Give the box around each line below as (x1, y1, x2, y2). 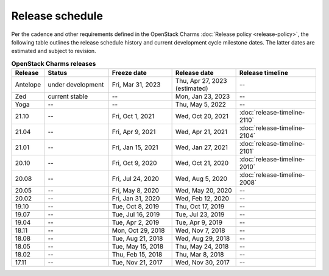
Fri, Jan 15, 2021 (111, 143, 158, 152)
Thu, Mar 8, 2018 (175, 250, 224, 259)
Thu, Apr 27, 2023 (175, 77, 227, 85)
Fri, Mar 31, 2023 (111, 80, 161, 89)
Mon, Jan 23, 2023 (175, 92, 230, 101)
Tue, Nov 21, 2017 (111, 258, 163, 267)
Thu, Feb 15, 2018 (111, 250, 163, 259)
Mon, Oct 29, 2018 (111, 226, 165, 235)
